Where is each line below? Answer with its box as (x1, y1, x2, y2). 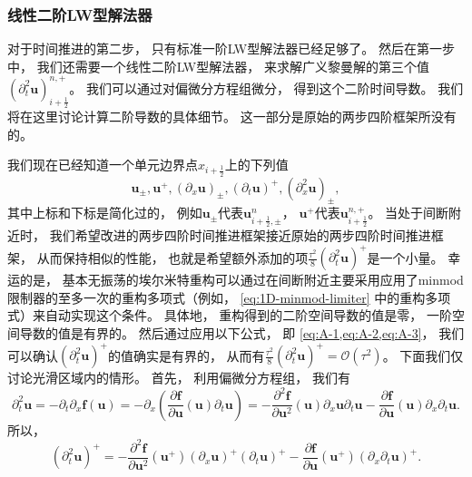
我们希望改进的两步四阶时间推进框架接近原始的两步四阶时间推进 (49, 226, 431, 245)
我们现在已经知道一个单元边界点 (7, 155, 198, 174)
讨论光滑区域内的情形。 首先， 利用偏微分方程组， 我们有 (7, 368, 350, 387)
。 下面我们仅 (382, 346, 464, 365)
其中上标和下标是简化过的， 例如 (7, 203, 202, 222)
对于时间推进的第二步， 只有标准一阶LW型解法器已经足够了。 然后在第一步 (7, 39, 455, 58)
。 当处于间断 (368, 203, 449, 222)
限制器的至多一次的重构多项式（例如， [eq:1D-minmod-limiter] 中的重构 (7, 287, 426, 307)
